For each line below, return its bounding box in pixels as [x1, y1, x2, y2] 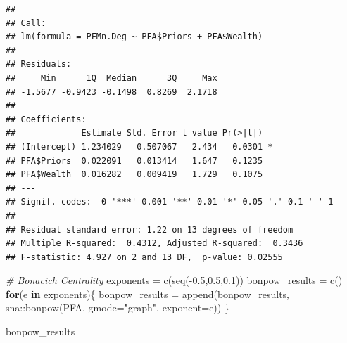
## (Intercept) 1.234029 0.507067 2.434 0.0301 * [6, 141, 273, 152]
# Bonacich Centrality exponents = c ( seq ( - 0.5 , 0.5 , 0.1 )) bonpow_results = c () [6, 273, 343, 287]
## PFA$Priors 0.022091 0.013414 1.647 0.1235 [6, 155, 263, 166]
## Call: [6, 18, 46, 28]
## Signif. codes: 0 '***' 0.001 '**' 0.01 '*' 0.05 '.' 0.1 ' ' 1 [6, 197, 334, 207]
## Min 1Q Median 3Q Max [6, 72, 217, 83]
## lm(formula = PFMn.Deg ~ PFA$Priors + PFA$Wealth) [6, 32, 263, 42]
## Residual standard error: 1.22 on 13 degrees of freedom [6, 224, 294, 235]
